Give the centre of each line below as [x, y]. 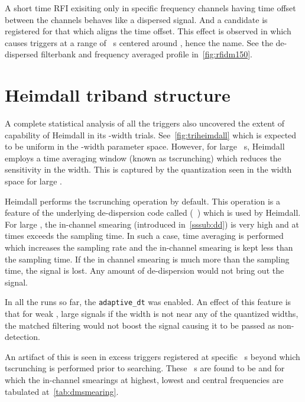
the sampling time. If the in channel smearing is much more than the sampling [147, 259]
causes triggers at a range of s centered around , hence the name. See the [139, 42]
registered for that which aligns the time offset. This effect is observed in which [148, 31]
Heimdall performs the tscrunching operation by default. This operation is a [143, 201]
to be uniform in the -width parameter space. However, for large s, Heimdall [145, 146]
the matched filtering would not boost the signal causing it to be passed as [140, 325]
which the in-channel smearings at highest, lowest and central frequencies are [144, 380]
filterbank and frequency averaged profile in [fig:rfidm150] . [147, 54]
